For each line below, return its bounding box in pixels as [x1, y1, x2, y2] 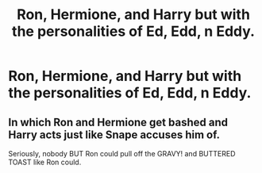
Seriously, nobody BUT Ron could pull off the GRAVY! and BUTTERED [8, 149, 236, 158]
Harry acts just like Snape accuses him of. [8, 128, 221, 141]
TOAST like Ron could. [8, 157, 82, 167]
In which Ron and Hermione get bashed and [8, 115, 229, 129]
